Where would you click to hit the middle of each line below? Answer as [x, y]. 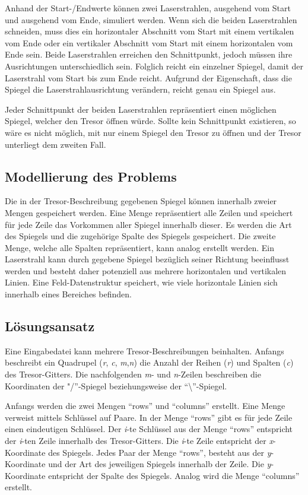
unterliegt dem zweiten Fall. [55, 144]
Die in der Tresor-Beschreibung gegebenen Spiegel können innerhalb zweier [141, 201]
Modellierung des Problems [91, 176]
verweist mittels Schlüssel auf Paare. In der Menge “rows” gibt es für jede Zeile [149, 417]
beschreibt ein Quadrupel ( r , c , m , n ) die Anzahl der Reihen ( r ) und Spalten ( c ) [149, 362]
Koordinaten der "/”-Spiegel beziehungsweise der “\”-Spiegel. [116, 385]
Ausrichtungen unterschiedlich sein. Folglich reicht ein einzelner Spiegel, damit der [154, 66]
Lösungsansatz [50, 326]
